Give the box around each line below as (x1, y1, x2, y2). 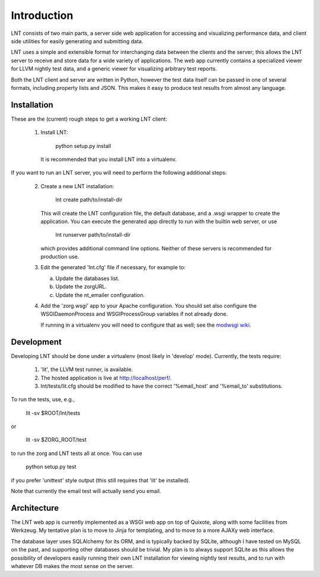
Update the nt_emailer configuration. (55, 291, 145, 298)
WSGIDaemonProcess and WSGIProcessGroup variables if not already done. (40, 311, 228, 318)
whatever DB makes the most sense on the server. (11, 562, 134, 569)
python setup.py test (25, 463, 76, 470)
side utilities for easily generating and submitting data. (11, 37, 143, 44)
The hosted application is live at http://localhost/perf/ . (40, 374, 172, 381)
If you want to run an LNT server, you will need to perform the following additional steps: (11, 169, 228, 176)
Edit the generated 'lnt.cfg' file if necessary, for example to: (40, 264, 186, 271)
